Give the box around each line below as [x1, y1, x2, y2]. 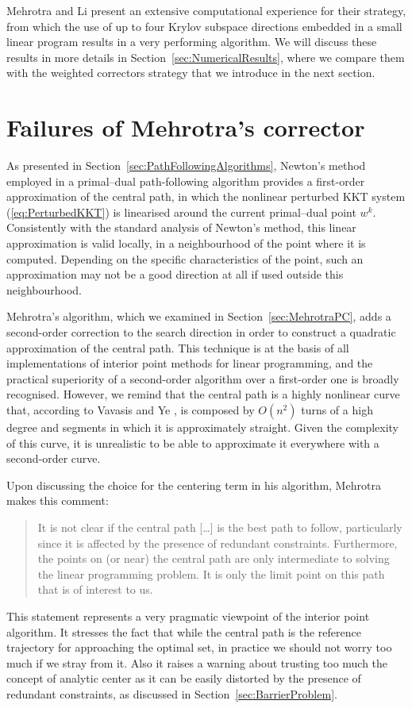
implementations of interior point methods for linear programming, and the [6, 355, 373, 371]
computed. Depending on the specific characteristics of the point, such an [6, 250, 364, 267]
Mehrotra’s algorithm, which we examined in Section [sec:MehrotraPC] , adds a [6, 308, 391, 325]
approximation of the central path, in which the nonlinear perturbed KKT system [6, 188, 406, 205]
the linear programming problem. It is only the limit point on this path [37, 565, 385, 582]
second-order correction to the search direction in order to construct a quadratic [6, 324, 396, 341]
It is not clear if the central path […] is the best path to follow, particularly [37, 518, 402, 535]
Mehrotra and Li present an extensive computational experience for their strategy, [6, 2, 406, 18]
